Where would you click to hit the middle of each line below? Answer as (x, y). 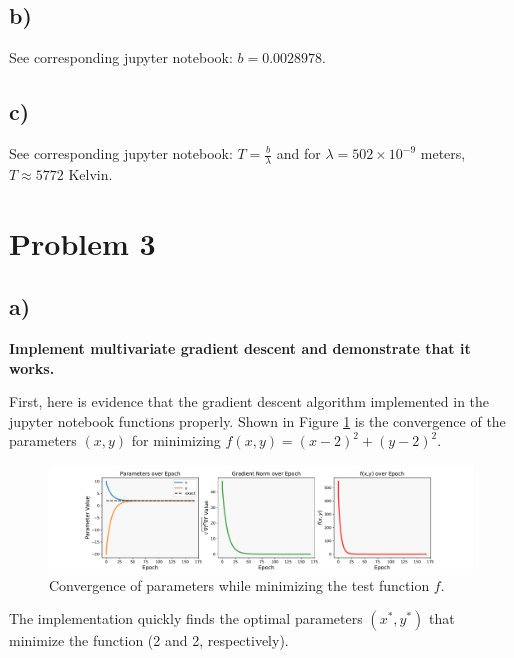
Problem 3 (82, 242)
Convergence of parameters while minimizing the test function (239, 584)
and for (298, 153)
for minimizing (176, 440)
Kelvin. (90, 173)
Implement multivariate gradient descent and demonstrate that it (240, 348)
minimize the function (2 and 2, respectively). (149, 640)
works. (32, 367)
